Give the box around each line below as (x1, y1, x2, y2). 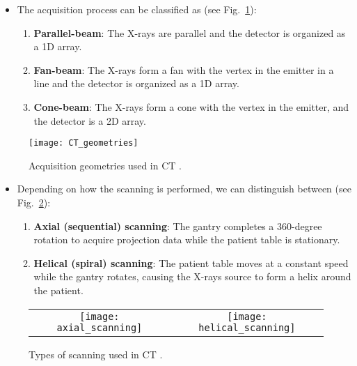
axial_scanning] (56, 321, 143, 333)
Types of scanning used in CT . (29, 346, 163, 361)
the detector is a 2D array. (33, 113, 146, 128)
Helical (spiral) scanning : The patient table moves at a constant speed (33, 255, 349, 270)
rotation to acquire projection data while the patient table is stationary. (33, 232, 340, 247)
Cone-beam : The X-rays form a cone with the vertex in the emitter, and (33, 99, 349, 114)
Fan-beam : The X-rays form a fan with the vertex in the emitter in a (33, 62, 334, 77)
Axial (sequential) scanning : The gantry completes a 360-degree (33, 218, 322, 233)
